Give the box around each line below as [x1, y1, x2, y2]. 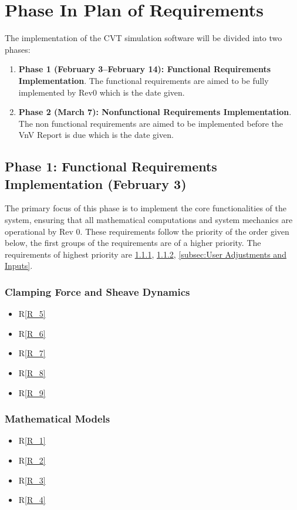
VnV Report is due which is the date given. [18, 129, 174, 141]
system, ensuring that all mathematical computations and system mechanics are [5, 214, 293, 226]
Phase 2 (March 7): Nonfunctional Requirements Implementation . [18, 106, 292, 118]
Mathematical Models [5, 411, 110, 426]
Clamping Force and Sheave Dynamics [5, 284, 190, 299]
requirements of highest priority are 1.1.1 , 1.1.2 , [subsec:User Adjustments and [5, 248, 286, 260]
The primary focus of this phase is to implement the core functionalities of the [5, 202, 286, 214]
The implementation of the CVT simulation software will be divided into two [5, 32, 282, 44]
